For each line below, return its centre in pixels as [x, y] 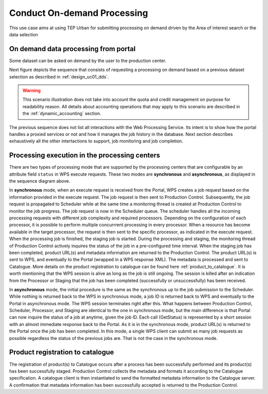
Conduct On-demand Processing [79, 13]
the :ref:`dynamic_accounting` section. [62, 114]
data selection [24, 34]
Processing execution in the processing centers [85, 156]
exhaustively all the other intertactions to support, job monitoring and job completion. [96, 141]
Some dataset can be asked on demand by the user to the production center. [88, 61]
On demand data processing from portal [72, 49]
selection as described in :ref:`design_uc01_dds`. [59, 76]
